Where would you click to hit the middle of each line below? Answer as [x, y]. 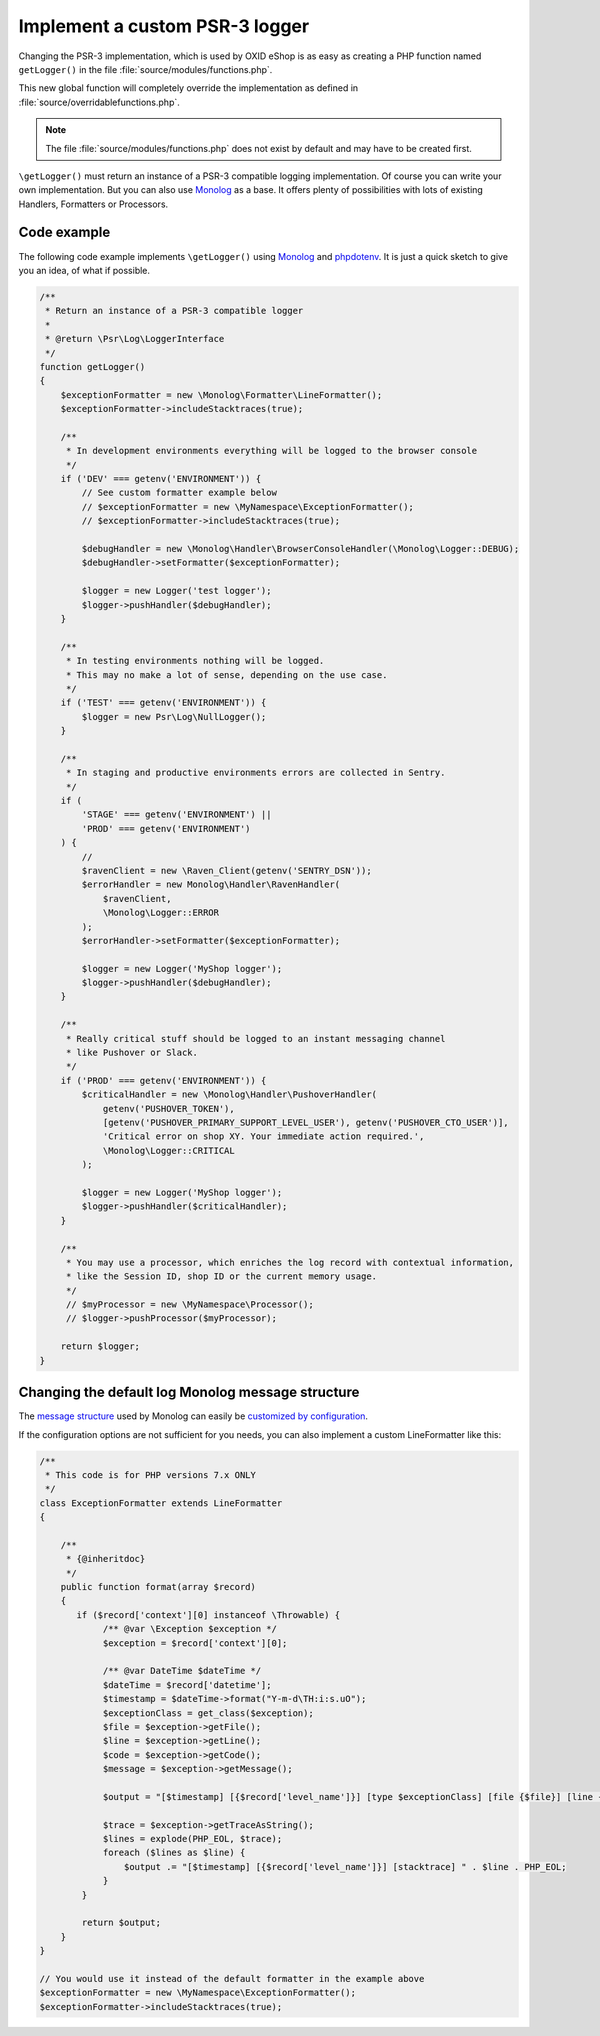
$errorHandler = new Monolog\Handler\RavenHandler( [211, 884]
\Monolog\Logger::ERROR [161, 913]
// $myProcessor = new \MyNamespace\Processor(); [189, 1304]
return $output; [121, 1923]
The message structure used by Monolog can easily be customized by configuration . [193, 1416]
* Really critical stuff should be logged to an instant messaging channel [255, 1038]
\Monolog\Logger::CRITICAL [168, 1150]
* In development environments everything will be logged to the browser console [271, 451]
